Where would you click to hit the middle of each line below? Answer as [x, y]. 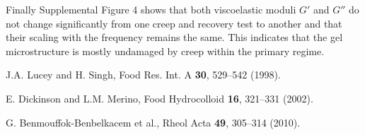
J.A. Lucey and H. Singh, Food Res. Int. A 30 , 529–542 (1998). [143, 75]
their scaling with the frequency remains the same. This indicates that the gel [174, 37]
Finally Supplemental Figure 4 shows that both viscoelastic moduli [151, 9]
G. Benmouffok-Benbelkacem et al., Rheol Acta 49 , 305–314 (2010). [153, 122]
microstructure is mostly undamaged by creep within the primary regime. [165, 51]
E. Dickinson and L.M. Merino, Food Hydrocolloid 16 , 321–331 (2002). [160, 98]
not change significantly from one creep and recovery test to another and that [174, 23]
